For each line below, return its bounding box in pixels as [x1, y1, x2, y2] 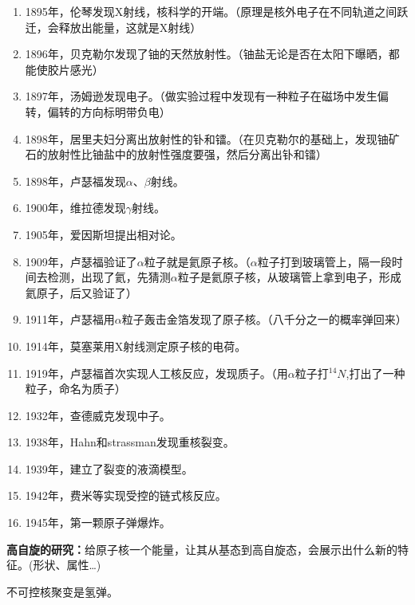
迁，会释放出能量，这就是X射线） [25, 18, 202, 35]
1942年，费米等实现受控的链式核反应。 [25, 487, 227, 504]
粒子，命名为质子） [25, 380, 126, 397]
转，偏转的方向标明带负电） [25, 103, 171, 120]
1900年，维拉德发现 [25, 199, 126, 216]
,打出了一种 [346, 364, 405, 381]
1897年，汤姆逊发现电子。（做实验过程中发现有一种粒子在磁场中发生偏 [25, 88, 389, 104]
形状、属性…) [33, 556, 101, 573]
